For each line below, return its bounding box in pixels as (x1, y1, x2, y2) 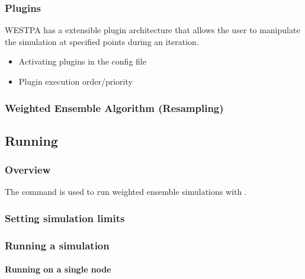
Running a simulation (5, 238, 110, 252)
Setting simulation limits (5, 210, 125, 225)
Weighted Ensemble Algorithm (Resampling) (5, 100, 224, 115)
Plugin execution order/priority (18, 75, 133, 87)
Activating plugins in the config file (18, 55, 146, 68)
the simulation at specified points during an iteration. (5, 35, 199, 47)
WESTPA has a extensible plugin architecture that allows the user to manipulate (5, 24, 300, 36)
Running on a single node (5, 263, 111, 275)
